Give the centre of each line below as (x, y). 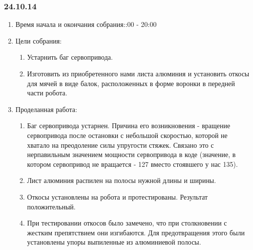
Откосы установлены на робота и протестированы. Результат (117, 196)
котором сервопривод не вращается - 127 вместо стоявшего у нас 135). (132, 164)
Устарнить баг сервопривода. (70, 57)
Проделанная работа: (46, 109)
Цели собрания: (39, 40)
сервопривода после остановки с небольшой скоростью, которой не (127, 135)
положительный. (51, 206)
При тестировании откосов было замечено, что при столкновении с (127, 223)
